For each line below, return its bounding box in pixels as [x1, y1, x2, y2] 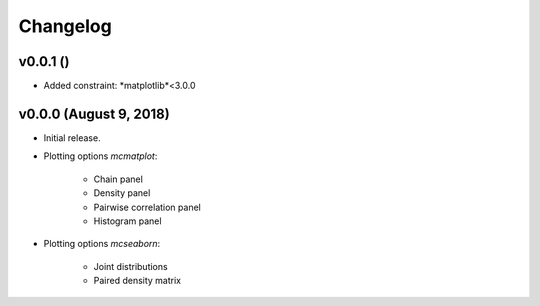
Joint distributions [93, 260, 169, 272]
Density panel [93, 187, 151, 199]
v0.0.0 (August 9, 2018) [18, 105, 170, 122]
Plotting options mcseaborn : [43, 238, 161, 250]
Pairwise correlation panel [93, 201, 202, 213]
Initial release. [43, 131, 101, 144]
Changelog [18, 15, 112, 37]
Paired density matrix [93, 275, 182, 287]
